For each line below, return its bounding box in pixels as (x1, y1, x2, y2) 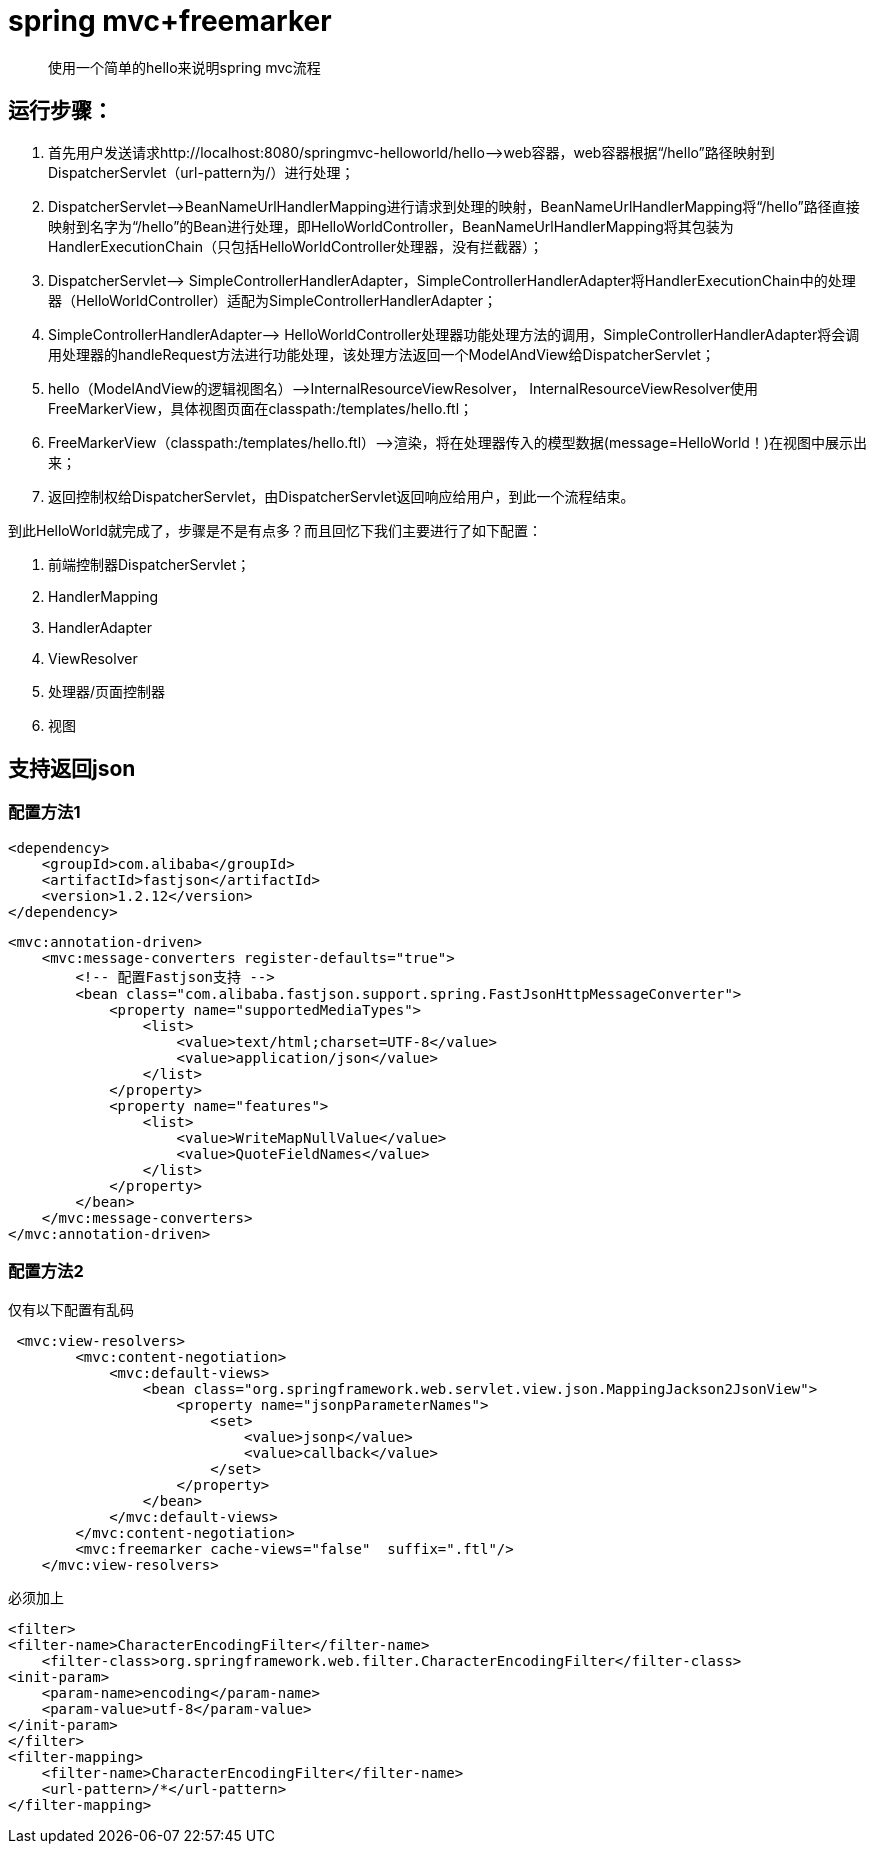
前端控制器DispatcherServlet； (48, 555, 251, 573)
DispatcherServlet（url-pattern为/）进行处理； (48, 163, 355, 181)
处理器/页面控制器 (48, 682, 166, 700)
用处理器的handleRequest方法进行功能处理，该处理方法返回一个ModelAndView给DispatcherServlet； (48, 345, 715, 363)
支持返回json (8, 756, 136, 782)
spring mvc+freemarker (8, 4, 332, 38)
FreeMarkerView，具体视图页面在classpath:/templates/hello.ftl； (48, 399, 474, 417)
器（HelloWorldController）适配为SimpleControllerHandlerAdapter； (48, 291, 498, 309)
